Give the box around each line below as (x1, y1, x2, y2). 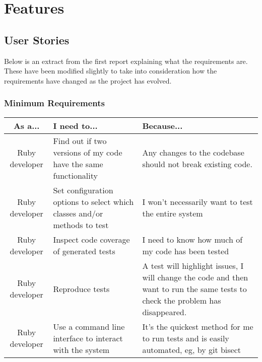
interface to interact (53, 332, 123, 344)
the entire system (142, 207, 203, 219)
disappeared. (142, 306, 187, 318)
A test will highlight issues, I (142, 259, 244, 271)
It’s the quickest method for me (142, 320, 253, 332)
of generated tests (53, 245, 115, 257)
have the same (53, 158, 103, 170)
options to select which (53, 195, 134, 207)
